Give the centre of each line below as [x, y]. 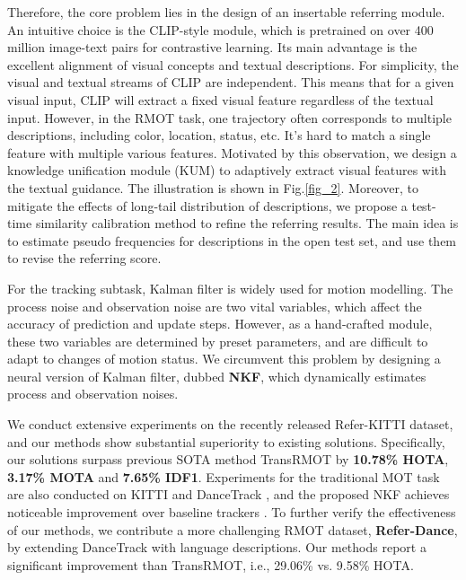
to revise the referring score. [84, 258]
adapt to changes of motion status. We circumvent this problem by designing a [224, 359]
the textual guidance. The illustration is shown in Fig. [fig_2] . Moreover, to [213, 187]
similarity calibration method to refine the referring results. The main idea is [247, 223]
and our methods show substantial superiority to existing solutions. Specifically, [226, 441]
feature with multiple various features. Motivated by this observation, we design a [232, 152]
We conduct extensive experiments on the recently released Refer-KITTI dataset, [230, 424]
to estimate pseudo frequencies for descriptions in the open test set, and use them [232, 240]
